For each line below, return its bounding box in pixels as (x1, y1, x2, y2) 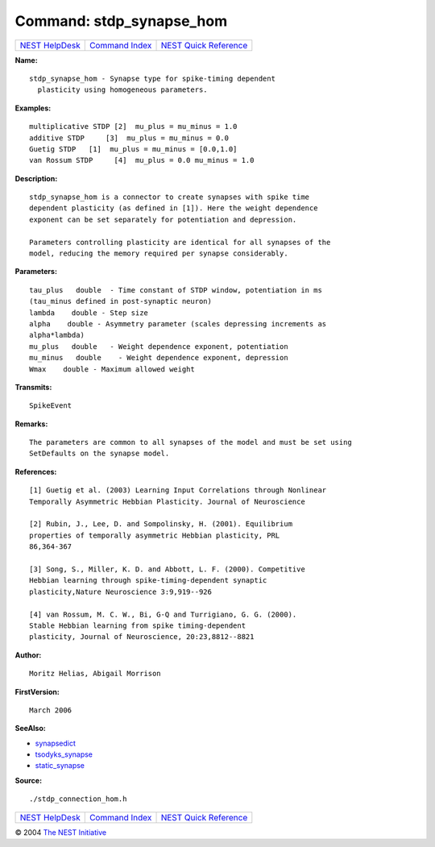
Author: (14, 650, 42, 660)
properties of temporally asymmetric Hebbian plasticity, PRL (29, 530, 280, 540)
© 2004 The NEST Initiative (14, 827, 107, 837)
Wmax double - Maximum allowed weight (29, 364, 195, 374)
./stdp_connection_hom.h (29, 795, 127, 803)
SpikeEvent (29, 401, 72, 410)
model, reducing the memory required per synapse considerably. (29, 249, 289, 258)
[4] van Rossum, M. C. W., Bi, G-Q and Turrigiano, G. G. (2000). (29, 609, 297, 619)
